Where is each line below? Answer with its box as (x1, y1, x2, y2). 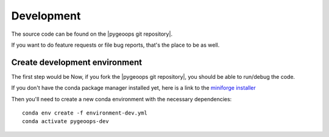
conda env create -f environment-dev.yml (22, 110, 147, 116)
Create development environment (11, 57, 143, 67)
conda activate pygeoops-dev (22, 118, 109, 125)
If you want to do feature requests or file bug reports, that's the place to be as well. (11, 41, 220, 48)
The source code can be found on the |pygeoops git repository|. (11, 30, 173, 38)
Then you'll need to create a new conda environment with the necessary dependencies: (11, 95, 232, 102)
